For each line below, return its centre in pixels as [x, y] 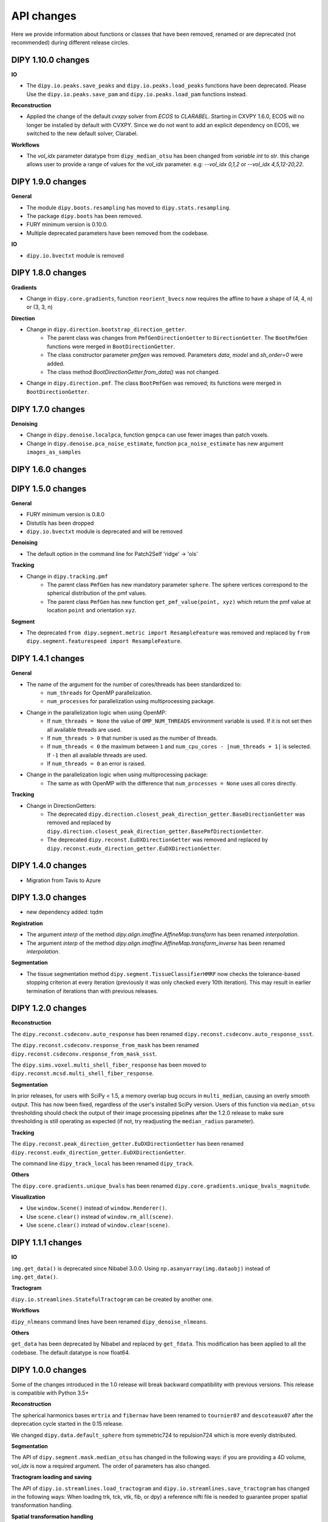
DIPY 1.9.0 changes [49, 182]
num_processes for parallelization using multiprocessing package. [131, 701]
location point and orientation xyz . [92, 610]
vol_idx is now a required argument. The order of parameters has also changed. [111, 1466]
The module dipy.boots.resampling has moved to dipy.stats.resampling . [128, 208]
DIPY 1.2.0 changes [49, 1008]
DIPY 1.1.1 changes [46, 1243]
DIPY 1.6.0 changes [49, 469]
